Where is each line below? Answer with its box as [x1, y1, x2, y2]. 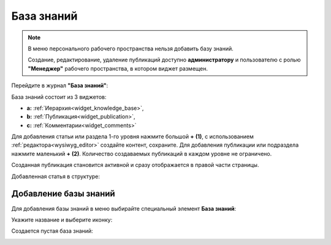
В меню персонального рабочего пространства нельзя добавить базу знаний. [28, 45, 234, 52]
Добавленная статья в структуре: [11, 173, 101, 180]
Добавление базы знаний [11, 189, 116, 199]
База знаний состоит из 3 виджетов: [11, 93, 107, 101]
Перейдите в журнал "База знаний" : [11, 82, 108, 89]
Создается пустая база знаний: [11, 227, 93, 235]
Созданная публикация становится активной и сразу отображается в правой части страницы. [11, 161, 259, 169]
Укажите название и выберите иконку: [11, 216, 113, 224]
